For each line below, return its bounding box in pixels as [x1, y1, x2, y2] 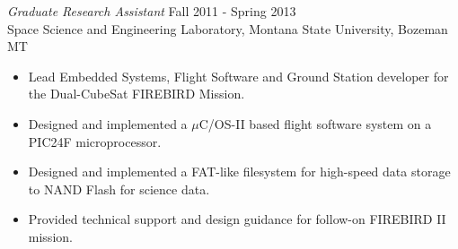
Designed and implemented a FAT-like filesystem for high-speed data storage [28, 162, 451, 181]
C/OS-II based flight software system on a [198, 114, 432, 133]
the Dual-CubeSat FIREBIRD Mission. [28, 84, 245, 103]
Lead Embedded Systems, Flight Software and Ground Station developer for [28, 66, 449, 85]
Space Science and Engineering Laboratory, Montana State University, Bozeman [7, 19, 448, 38]
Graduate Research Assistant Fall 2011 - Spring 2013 [7, 2, 296, 20]
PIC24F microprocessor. [28, 132, 162, 150]
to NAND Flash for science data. [28, 179, 210, 198]
